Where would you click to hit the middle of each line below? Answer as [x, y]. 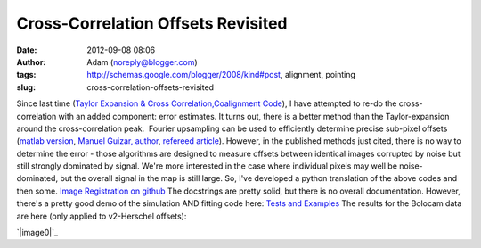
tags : [26, 75]
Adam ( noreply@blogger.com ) [142, 62]
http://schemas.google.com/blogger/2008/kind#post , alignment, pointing [221, 75]
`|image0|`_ [37, 233]
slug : [26, 87]
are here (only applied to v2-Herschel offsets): [102, 216]
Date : [27, 50]
